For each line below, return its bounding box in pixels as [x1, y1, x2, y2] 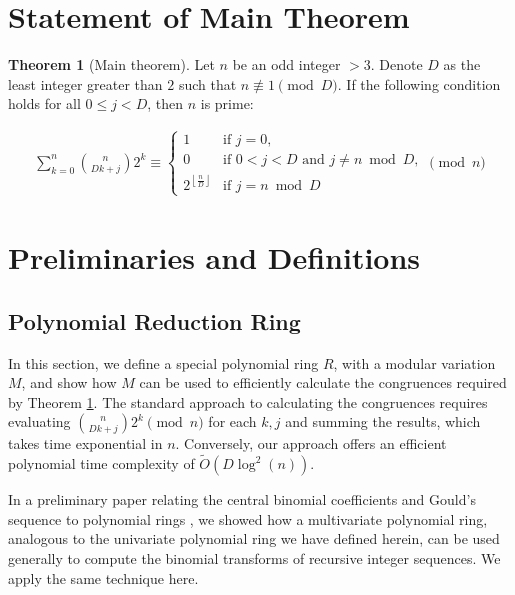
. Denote [370, 54, 423, 75]
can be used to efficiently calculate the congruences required [139, 372, 507, 393]
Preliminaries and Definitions [8, 237, 421, 278]
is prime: [200, 93, 254, 114]
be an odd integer [232, 54, 341, 75]
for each [208, 411, 257, 432]
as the [443, 54, 481, 75]
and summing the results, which [285, 411, 481, 432]
